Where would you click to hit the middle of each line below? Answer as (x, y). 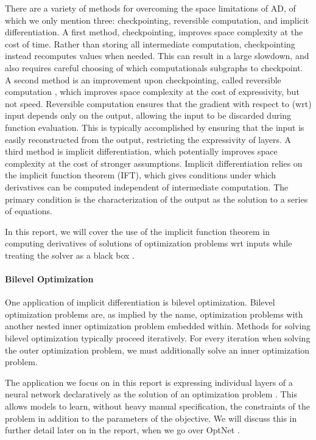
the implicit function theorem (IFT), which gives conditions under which (140, 175)
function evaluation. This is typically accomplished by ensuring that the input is (155, 127)
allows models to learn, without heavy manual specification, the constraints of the (157, 406)
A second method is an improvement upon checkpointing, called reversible (143, 79)
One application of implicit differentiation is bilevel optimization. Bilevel (140, 302)
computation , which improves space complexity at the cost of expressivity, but (152, 92)
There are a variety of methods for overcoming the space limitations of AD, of (150, 8)
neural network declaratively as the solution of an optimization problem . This (151, 394)
